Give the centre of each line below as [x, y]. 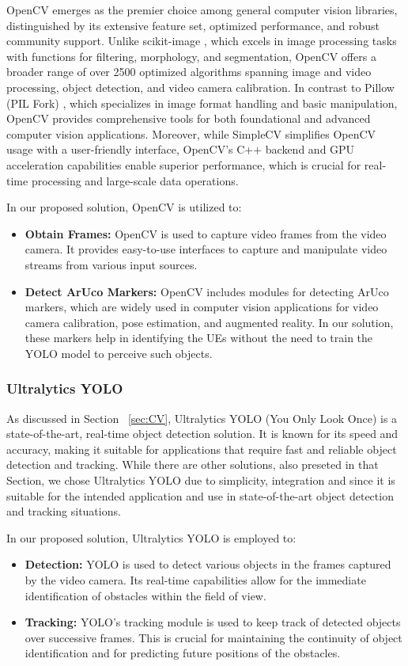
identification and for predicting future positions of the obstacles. [183, 653]
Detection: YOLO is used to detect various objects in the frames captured [208, 564]
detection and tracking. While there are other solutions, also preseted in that [193, 464]
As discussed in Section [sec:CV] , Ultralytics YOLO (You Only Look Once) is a [202, 418]
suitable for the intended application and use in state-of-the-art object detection [200, 495]
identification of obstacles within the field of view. [145, 595]
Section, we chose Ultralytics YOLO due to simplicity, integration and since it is [201, 480]
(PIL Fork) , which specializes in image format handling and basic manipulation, [202, 103]
